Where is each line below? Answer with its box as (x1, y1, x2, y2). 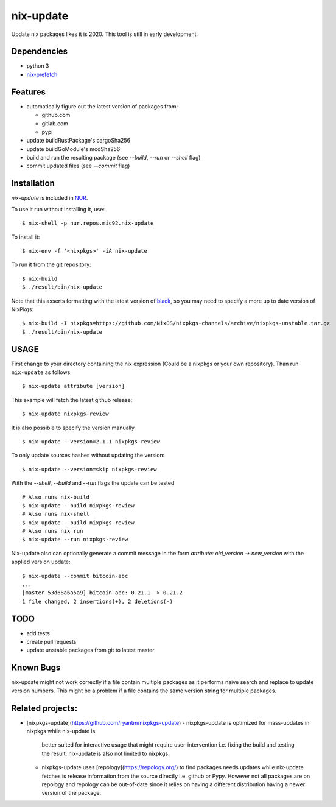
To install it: (11, 233, 40, 241)
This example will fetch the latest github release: (11, 396, 133, 403)
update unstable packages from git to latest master (26, 646, 155, 654)
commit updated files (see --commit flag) (26, 162, 130, 170)
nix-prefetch (26, 71, 58, 78)
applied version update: (11, 558, 71, 566)
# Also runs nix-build (22, 493, 90, 501)
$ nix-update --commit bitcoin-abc (22, 573, 128, 579)
